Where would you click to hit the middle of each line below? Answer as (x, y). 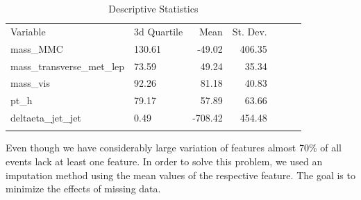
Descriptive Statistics (153, 8)
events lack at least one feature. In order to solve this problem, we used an (164, 161)
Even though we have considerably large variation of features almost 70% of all (174, 148)
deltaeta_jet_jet (46, 118)
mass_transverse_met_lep (68, 66)
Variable (28, 31)
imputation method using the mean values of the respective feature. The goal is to (180, 175)
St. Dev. (250, 31)
